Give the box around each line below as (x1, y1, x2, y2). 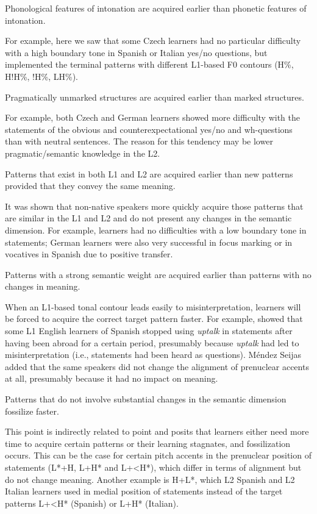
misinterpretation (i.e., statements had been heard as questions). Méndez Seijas (5, 348, 301, 361)
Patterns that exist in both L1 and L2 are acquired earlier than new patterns (5, 167, 293, 180)
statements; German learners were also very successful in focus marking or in (5, 235, 293, 248)
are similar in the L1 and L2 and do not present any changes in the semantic (5, 212, 292, 224)
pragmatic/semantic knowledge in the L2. (5, 146, 160, 159)
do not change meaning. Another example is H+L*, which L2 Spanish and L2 (5, 473, 295, 485)
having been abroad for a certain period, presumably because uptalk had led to (5, 336, 299, 349)
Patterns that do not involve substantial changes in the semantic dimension (5, 393, 287, 405)
